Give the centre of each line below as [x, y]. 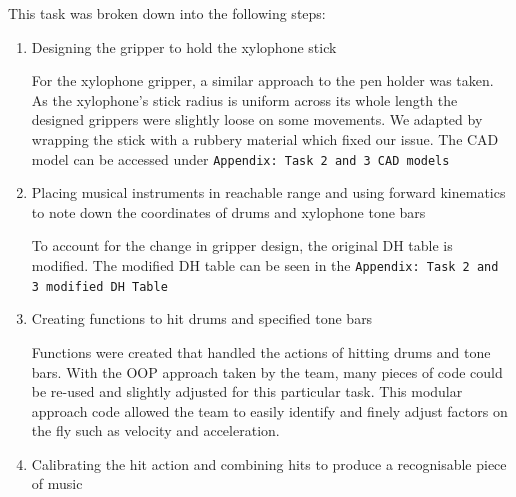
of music [57, 483]
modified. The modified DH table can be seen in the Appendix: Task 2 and [265, 265]
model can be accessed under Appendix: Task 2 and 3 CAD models [240, 158]
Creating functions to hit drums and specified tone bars [202, 318]
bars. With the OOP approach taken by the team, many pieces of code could [267, 371]
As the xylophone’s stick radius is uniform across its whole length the [244, 99]
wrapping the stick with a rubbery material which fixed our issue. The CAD [265, 138]
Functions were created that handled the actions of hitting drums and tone [261, 351]
